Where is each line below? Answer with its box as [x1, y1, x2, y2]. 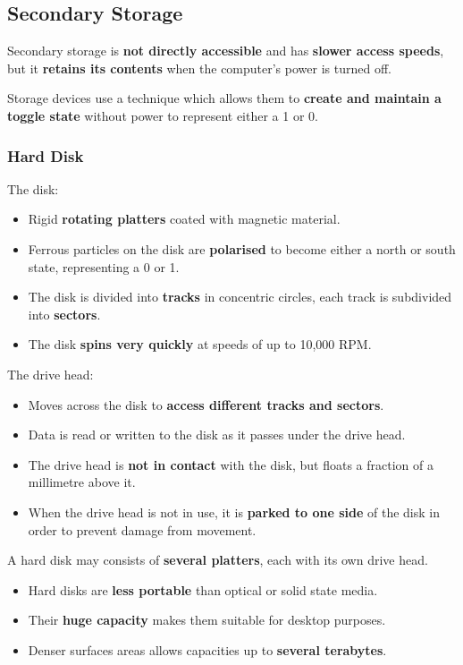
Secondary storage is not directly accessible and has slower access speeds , [7, 41, 444, 60]
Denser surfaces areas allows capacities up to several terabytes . [28, 640, 387, 659]
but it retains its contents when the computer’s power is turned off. [7, 58, 391, 77]
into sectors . [28, 304, 101, 323]
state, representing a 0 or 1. [28, 257, 180, 276]
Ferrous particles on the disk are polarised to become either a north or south [28, 239, 456, 258]
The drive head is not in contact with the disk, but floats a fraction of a [28, 455, 434, 473]
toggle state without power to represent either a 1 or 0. [7, 106, 318, 124]
